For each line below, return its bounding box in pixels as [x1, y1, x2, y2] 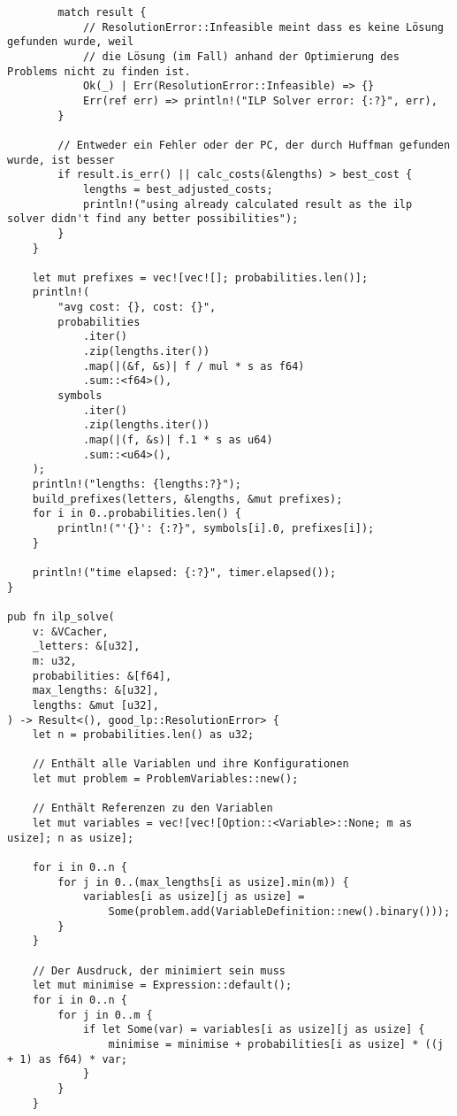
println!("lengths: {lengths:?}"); [32, 478, 241, 490]
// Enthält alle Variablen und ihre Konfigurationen [32, 758, 349, 771]
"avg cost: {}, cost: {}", [57, 301, 217, 314]
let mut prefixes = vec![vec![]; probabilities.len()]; [32, 271, 369, 284]
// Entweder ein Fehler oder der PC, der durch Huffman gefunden [57, 138, 451, 151]
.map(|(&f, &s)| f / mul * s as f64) [82, 359, 305, 373]
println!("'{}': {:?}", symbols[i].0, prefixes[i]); [57, 521, 375, 535]
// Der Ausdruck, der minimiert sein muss [32, 964, 286, 977]
